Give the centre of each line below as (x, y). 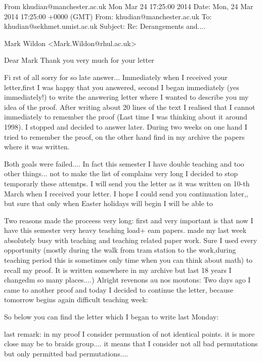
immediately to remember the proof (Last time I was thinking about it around (126, 117)
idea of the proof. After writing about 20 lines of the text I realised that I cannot (130, 107)
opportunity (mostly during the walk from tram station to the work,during (120, 250)
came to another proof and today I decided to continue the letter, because (119, 289)
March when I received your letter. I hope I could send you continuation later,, (126, 193)
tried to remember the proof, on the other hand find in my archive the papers (124, 136)
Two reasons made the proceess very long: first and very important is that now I (129, 220)
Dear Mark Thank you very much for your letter (79, 60)
